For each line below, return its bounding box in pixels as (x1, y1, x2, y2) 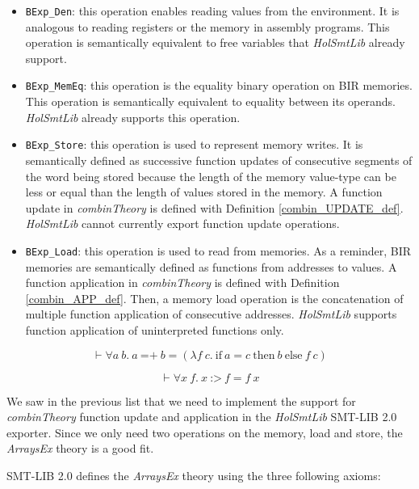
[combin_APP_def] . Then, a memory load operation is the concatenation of (25, 289, 404, 306)
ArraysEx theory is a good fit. (6, 440, 154, 457)
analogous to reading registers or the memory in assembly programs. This (25, 18, 390, 35)
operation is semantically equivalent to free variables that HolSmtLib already (25, 34, 405, 51)
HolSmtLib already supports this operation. (25, 108, 241, 125)
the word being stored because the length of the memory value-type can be (25, 167, 396, 184)
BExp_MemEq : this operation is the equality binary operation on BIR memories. (25, 77, 413, 94)
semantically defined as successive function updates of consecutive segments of (25, 151, 413, 168)
